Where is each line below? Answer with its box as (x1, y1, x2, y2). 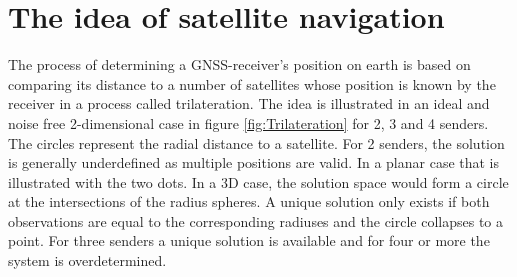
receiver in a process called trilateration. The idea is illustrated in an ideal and (8, 93, 490, 114)
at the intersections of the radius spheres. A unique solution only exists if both (8, 191, 490, 212)
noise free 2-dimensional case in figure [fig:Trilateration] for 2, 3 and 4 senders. (8, 112, 489, 133)
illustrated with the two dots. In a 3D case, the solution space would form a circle (8, 171, 509, 192)
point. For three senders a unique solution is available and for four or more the (8, 230, 490, 251)
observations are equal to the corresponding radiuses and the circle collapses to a (8, 210, 504, 231)
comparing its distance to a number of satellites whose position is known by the (8, 73, 496, 94)
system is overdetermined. (8, 250, 167, 271)
